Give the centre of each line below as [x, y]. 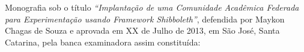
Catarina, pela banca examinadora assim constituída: [103, 42]
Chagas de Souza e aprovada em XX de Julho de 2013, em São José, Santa [142, 30]
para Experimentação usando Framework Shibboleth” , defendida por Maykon [145, 19]
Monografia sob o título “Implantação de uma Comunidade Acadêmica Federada [152, 7]
